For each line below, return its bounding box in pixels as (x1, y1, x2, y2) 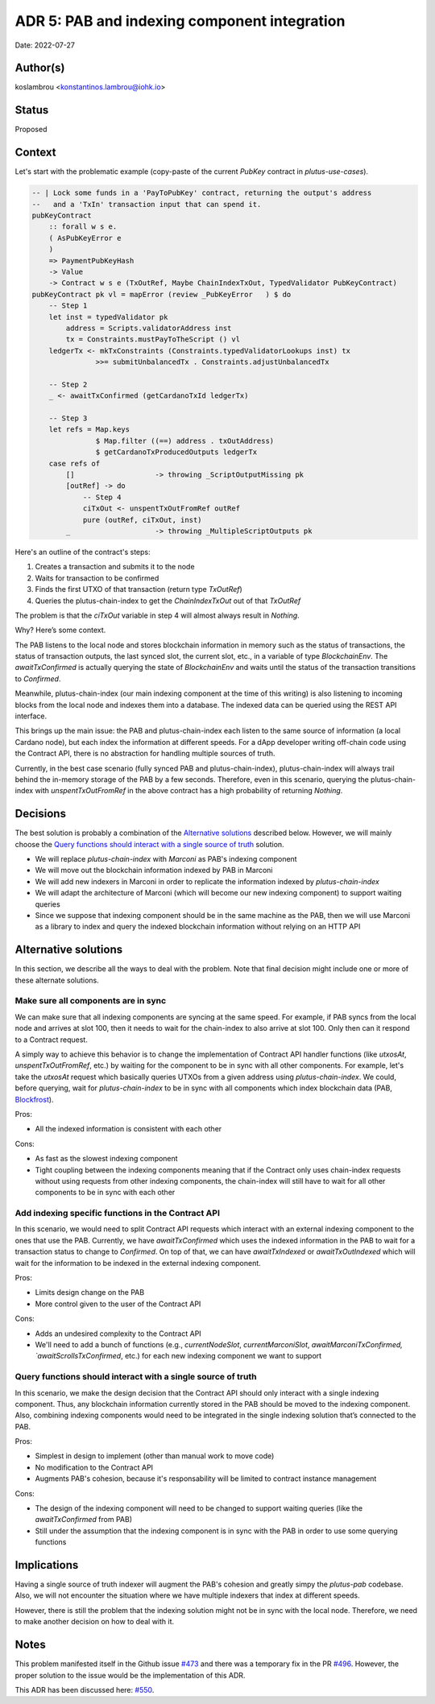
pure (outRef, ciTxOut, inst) (82, 515, 202, 524)
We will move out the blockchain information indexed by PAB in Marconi (35, 866, 273, 875)
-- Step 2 (48, 379, 88, 389)
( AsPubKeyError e (48, 234, 122, 242)
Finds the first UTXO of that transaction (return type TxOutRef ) (35, 585, 243, 594)
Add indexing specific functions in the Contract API (14, 1208, 221, 1219)
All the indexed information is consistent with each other (35, 1124, 222, 1134)
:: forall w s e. (48, 222, 118, 231)
